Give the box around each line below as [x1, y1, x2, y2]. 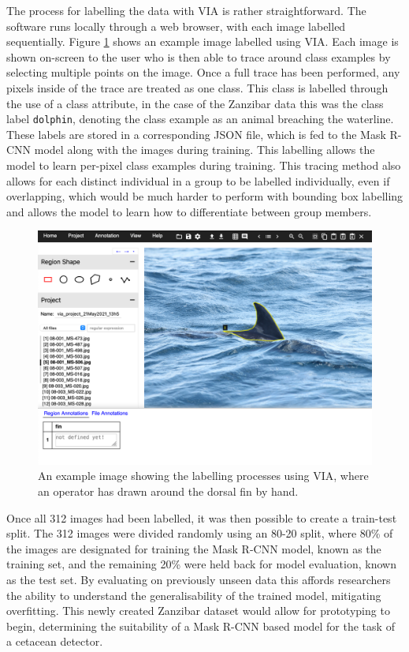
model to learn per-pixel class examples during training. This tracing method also [6, 157, 401, 173]
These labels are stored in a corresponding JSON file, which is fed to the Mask [6, 126, 386, 142]
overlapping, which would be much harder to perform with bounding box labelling [6, 188, 403, 204]
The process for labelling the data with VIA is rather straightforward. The [6, 2, 366, 18]
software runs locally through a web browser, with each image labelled [6, 17, 346, 34]
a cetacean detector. [6, 633, 103, 650]
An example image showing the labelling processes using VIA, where [38, 467, 369, 484]
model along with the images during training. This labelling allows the [34, 141, 375, 158]
